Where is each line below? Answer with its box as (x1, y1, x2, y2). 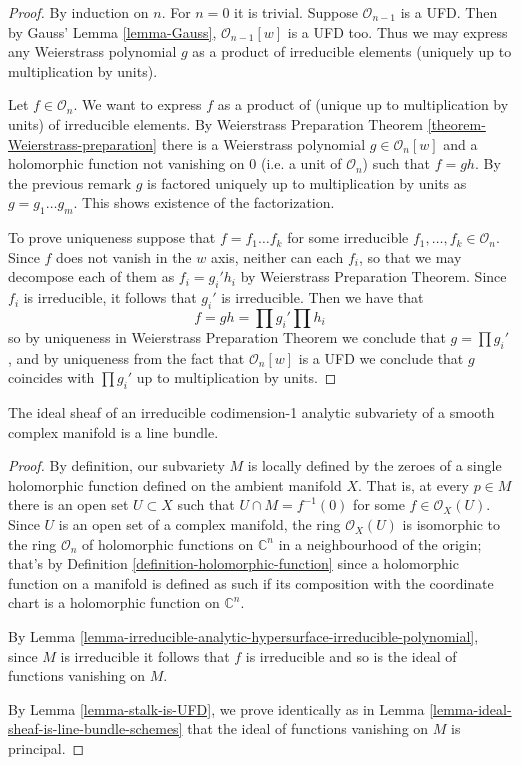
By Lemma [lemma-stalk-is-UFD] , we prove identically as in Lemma (8, 698, 425, 719)
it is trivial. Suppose (234, 2, 358, 22)
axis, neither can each (210, 246, 344, 267)
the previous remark (8, 172, 132, 193)
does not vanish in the (56, 246, 192, 267)
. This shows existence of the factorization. (73, 192, 335, 213)
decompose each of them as (8, 266, 175, 287)
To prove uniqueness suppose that (8, 227, 216, 248)
